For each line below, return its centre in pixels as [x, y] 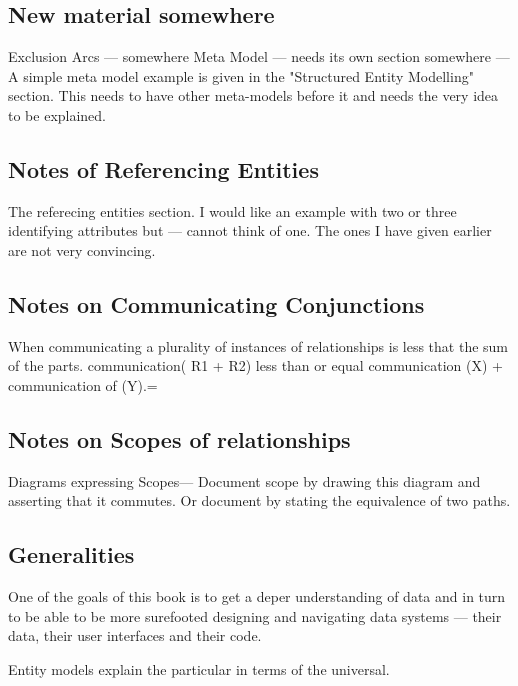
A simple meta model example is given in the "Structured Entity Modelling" [241, 75]
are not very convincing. [82, 249]
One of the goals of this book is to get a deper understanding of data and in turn [257, 596]
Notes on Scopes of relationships [179, 438]
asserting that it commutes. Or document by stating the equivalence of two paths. [259, 500]
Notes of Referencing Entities [163, 168]
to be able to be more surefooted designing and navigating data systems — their [255, 615]
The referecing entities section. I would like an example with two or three [232, 210]
